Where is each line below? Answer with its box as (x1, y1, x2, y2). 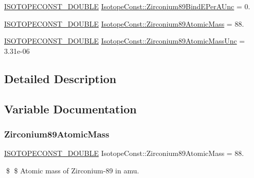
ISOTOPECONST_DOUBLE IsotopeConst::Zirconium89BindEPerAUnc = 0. (4, 1, 250, 11)
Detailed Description (4, 70, 117, 86)
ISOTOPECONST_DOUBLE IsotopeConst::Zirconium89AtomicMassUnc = (4, 35, 245, 46)
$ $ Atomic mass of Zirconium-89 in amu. (6, 165, 139, 175)
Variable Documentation (4, 101, 137, 116)
